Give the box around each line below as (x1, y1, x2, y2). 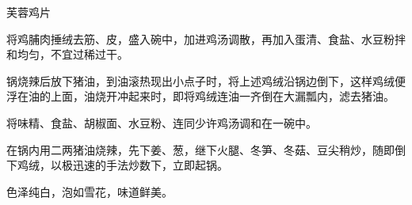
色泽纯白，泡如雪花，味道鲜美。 (6, 183, 173, 199)
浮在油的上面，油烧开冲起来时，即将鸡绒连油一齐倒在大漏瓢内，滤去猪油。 (6, 88, 395, 104)
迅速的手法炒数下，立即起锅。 (72, 157, 228, 173)
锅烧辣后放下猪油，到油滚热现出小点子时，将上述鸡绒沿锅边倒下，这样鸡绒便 (6, 72, 406, 89)
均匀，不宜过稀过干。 (17, 46, 128, 63)
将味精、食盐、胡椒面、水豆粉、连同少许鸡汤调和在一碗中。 (6, 114, 317, 131)
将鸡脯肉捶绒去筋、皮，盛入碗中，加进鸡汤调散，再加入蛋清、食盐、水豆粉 (6, 30, 395, 47)
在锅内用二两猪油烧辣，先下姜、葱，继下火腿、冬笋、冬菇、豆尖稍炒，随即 (6, 141, 395, 158)
